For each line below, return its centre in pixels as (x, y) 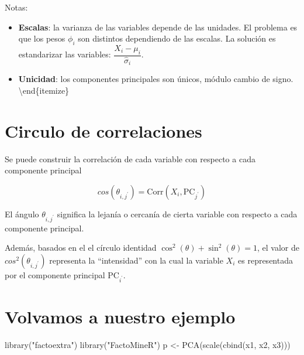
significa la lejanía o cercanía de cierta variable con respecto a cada (177, 214)
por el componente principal (55, 274)
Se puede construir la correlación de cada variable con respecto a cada (130, 158)
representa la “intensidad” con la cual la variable (136, 260)
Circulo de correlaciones (103, 130)
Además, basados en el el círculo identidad (81, 248)
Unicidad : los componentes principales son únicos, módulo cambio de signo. (156, 79)
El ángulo (22, 214)
